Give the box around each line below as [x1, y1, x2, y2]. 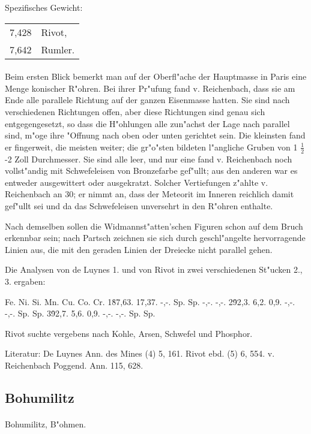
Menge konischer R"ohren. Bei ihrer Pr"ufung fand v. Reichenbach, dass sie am [5, 82, 295, 94]
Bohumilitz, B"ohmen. [5, 417, 86, 430]
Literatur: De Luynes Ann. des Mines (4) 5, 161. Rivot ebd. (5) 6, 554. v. [5, 347, 275, 360]
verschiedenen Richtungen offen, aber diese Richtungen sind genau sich [5, 105, 265, 117]
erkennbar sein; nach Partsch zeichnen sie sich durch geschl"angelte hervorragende [5, 231, 306, 244]
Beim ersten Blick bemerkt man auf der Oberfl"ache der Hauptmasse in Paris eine [5, 70, 307, 83]
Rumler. [41, 42, 75, 56]
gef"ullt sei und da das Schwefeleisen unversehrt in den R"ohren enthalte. [5, 199, 273, 212]
